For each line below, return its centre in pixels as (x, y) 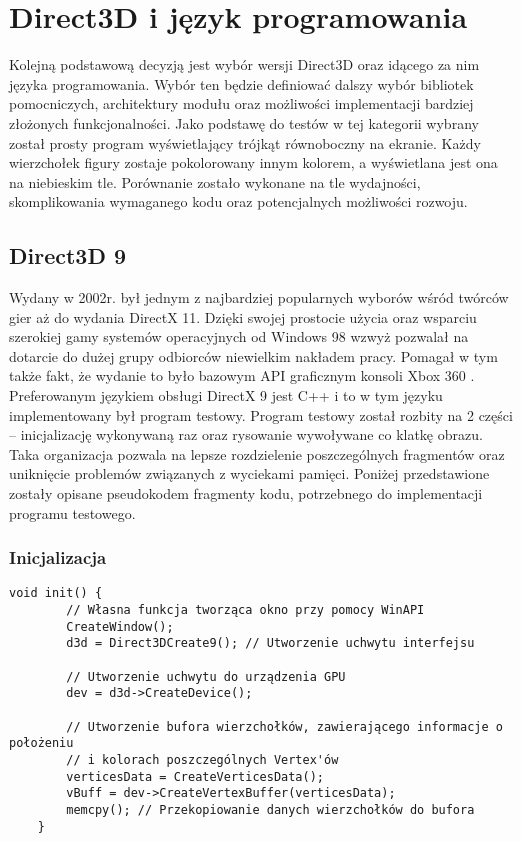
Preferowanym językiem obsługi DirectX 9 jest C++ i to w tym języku (226, 395)
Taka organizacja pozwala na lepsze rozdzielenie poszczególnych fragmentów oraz (257, 453)
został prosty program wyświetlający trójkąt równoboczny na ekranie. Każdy (245, 142)
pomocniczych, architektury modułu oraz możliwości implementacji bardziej (241, 103)
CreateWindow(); (120, 626)
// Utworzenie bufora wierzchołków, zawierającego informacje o (284, 726)
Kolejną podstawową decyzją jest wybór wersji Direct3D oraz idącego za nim (244, 64)
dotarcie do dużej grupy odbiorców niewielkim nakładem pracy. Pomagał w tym (253, 355)
